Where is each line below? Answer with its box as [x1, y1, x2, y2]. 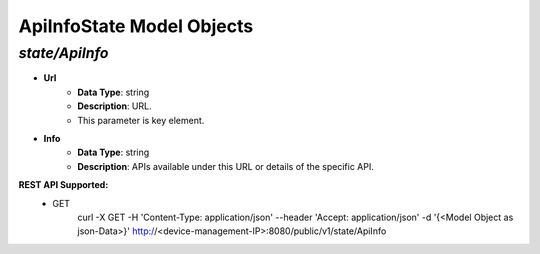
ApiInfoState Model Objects [18, 15, 254, 37]
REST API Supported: [18, 179, 109, 191]
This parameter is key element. [77, 114, 205, 126]
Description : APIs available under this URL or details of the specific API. [77, 160, 375, 172]
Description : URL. [77, 100, 152, 112]
